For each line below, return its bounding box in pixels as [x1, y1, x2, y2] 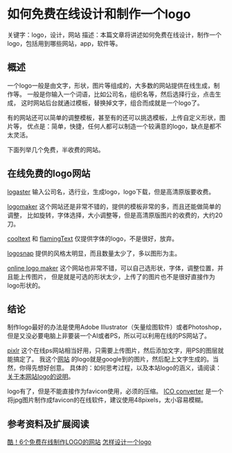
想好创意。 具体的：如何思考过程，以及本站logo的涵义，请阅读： [37, 364, 222, 372]
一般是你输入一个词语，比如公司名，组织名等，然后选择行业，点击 [26, 89, 215, 98]
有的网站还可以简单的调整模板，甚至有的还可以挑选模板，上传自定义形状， [7, 113, 220, 121]
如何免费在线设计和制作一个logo [7, 6, 191, 22]
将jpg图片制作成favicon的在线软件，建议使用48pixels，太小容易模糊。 [7, 396, 208, 404]
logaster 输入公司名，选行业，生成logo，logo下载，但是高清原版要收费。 [7, 187, 215, 196]
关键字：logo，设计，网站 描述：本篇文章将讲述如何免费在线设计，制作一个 [7, 31, 222, 39]
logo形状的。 [7, 281, 44, 289]
